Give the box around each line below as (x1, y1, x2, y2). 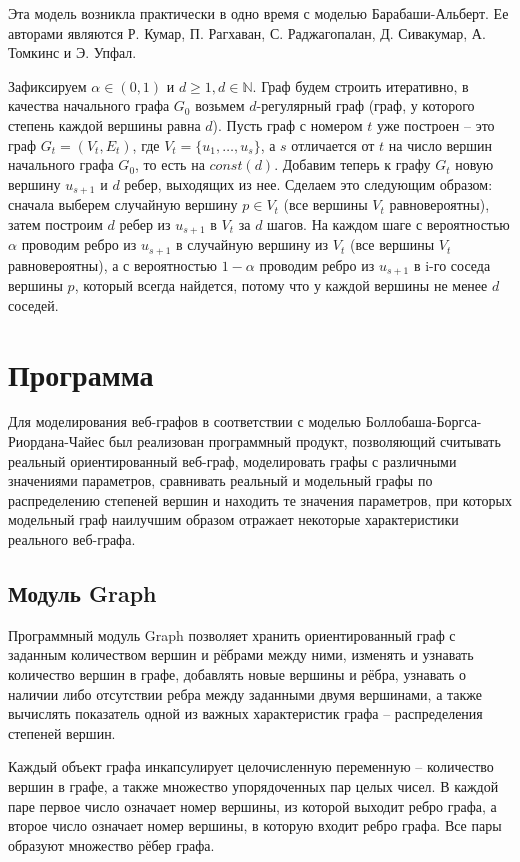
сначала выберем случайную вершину (8, 194, 238, 215)
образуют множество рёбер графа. (8, 834, 215, 855)
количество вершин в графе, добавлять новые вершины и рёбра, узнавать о (8, 664, 467, 685)
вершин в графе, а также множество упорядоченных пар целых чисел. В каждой (8, 775, 499, 796)
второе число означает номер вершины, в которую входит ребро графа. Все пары (8, 815, 502, 836)
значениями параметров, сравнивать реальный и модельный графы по (8, 470, 433, 491)
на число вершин (388, 134, 493, 155)
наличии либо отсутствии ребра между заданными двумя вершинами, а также (8, 683, 483, 704)
